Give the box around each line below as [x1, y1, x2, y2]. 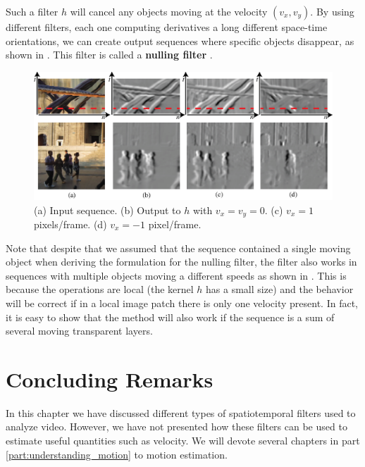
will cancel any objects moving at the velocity [70, 4, 268, 18]
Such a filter [6, 4, 58, 18]
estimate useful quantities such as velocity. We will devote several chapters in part [6, 433, 360, 448]
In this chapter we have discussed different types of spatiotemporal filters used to [6, 405, 356, 420]
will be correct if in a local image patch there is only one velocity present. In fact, [6, 295, 358, 310]
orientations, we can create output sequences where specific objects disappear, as [6, 33, 354, 48]
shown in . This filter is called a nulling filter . [6, 47, 213, 62]
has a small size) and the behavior [206, 282, 354, 297]
